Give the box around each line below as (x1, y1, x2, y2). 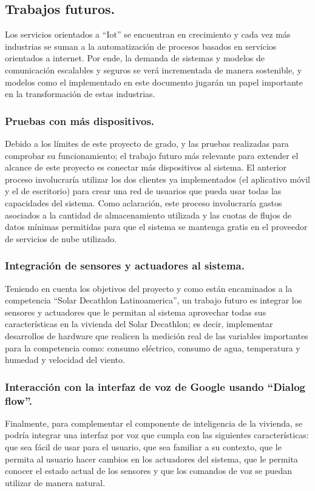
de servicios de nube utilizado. (5, 232, 117, 245)
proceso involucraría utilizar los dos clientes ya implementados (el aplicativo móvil (5, 172, 310, 185)
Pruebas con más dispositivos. (5, 113, 155, 128)
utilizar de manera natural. (5, 476, 106, 489)
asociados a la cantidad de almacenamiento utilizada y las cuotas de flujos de (5, 208, 292, 221)
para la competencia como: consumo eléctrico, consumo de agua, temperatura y (5, 341, 300, 354)
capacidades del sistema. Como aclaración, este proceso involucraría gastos (5, 196, 282, 209)
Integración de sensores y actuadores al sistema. (5, 258, 245, 273)
